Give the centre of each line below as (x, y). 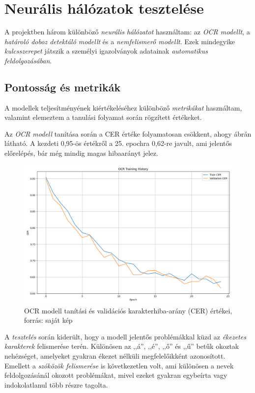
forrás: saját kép (48, 320)
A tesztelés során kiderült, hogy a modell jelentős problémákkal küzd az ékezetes (125, 336)
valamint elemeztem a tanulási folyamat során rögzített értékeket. (103, 117)
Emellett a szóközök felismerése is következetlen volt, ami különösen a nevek (119, 365)
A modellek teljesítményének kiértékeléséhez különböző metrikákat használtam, (123, 107)
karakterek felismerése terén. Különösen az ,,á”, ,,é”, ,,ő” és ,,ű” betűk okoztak (122, 346)
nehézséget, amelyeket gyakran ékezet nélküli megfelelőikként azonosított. (115, 356)
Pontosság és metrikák (63, 87)
